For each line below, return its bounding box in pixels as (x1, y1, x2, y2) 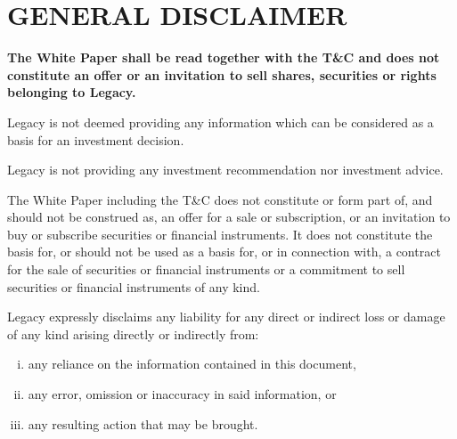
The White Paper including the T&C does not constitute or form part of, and (7, 190, 433, 208)
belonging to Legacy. (7, 83, 136, 102)
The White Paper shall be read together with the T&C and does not (7, 48, 440, 67)
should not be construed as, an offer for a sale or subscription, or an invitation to (7, 207, 451, 226)
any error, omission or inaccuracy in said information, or (28, 385, 337, 403)
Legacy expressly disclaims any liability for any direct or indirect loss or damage (7, 307, 445, 326)
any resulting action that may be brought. (28, 414, 258, 433)
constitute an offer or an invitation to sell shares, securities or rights (7, 65, 437, 84)
